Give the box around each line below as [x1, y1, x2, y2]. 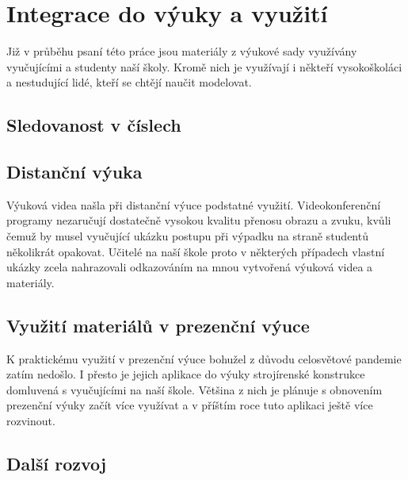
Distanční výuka [6, 159, 143, 184]
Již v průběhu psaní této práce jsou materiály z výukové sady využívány [6, 43, 357, 60]
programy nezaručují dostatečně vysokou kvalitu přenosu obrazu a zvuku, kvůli [6, 212, 391, 228]
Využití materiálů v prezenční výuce [6, 313, 310, 337]
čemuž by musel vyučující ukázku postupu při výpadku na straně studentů [6, 228, 368, 244]
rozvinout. [6, 413, 55, 429]
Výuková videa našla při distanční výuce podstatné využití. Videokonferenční [6, 196, 381, 213]
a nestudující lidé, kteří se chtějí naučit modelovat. [6, 74, 252, 90]
